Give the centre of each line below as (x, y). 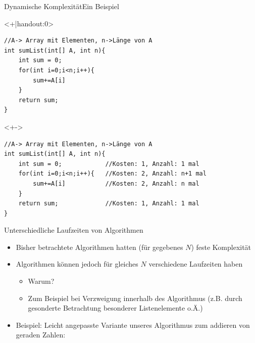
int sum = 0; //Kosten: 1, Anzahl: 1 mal (109, 164)
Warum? (41, 281)
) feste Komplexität (221, 247)
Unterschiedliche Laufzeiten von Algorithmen (74, 230)
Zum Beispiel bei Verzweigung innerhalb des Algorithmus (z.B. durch (135, 298)
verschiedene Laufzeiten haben (196, 264)
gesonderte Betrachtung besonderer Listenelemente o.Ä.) (115, 308)
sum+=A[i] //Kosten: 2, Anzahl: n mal (116, 183)
